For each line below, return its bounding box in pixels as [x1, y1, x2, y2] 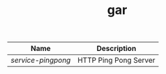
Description [96, 44, 137, 54]
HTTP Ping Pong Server [77, 55, 156, 65]
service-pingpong [10, 55, 71, 65]
